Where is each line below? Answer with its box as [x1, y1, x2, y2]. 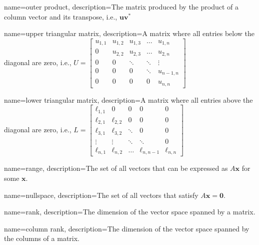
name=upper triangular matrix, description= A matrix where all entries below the [4, 28, 255, 39]
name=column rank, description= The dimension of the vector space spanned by [4, 223, 249, 233]
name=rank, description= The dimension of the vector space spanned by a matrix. [4, 206, 255, 217]
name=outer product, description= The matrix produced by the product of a [4, 2, 238, 12]
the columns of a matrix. [4, 233, 80, 243]
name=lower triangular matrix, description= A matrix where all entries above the [4, 94, 253, 105]
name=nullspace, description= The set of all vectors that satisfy [4, 189, 198, 200]
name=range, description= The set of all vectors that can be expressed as [4, 163, 228, 173]
